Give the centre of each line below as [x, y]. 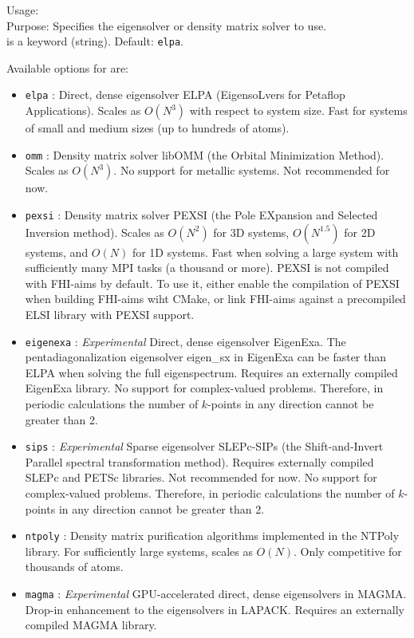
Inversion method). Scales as [95, 232]
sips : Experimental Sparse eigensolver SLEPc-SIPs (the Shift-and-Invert [204, 446]
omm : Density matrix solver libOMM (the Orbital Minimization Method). [205, 154]
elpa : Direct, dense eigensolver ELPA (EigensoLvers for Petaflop [185, 95]
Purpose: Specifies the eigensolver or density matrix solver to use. [167, 25]
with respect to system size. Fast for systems [298, 110]
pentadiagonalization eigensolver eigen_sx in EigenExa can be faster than [206, 357]
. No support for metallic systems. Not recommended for [252, 170]
